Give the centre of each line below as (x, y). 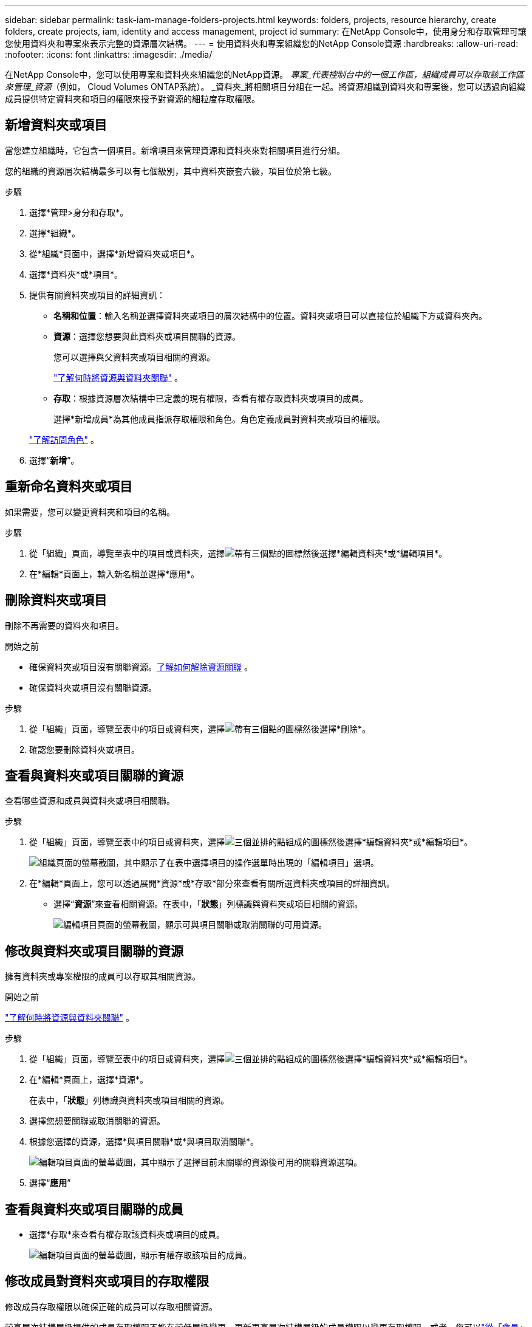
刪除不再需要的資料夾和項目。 (64, 625)
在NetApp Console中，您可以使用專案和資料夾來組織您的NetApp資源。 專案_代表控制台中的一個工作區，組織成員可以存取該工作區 (264, 74)
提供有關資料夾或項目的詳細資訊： (97, 295)
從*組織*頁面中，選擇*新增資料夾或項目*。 (114, 253)
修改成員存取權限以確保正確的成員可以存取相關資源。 (111, 1306)
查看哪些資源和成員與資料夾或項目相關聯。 (90, 801)
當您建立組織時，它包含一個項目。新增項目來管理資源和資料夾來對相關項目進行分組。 (175, 150)
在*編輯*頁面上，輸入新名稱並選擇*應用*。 (114, 574)
